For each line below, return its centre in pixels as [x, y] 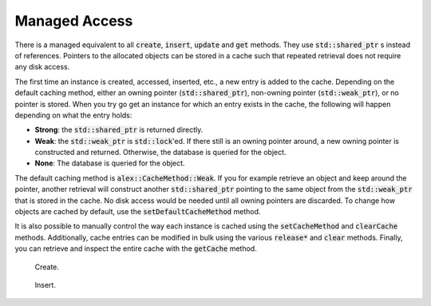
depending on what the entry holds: [73, 115]
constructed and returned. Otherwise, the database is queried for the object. [160, 153]
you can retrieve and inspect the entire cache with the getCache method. [136, 248]
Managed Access [74, 21]
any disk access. [42, 67]
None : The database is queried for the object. [110, 163]
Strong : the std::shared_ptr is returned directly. [119, 130]
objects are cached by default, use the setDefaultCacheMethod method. [138, 212]
